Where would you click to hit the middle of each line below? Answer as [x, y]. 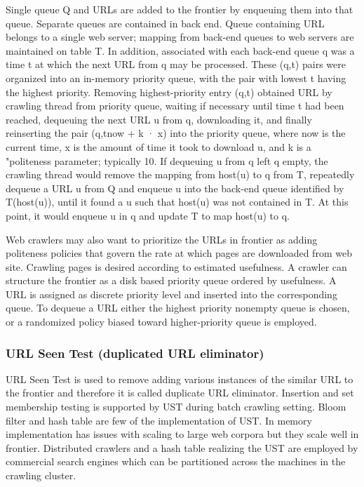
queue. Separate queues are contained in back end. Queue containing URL [165, 23]
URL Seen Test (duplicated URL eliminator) [135, 353]
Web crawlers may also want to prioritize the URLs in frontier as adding [162, 239]
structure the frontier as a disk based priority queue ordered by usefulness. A [171, 280]
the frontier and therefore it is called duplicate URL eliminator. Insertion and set [180, 393]
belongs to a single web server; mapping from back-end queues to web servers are [180, 37]
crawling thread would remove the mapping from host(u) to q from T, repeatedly [180, 174]
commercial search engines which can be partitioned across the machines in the [176, 461]
